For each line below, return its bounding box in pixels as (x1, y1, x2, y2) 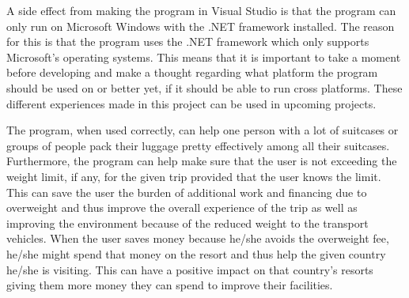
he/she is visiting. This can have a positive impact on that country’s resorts (6, 261, 373, 277)
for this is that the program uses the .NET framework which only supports (6, 33, 369, 50)
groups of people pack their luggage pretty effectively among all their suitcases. (6, 137, 390, 153)
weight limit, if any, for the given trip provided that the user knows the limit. (6, 168, 381, 184)
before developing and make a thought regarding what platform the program (6, 64, 378, 81)
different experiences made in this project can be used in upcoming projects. (6, 95, 377, 111)
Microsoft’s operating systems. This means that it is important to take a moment (6, 48, 401, 65)
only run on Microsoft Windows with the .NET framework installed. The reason (6, 17, 395, 34)
